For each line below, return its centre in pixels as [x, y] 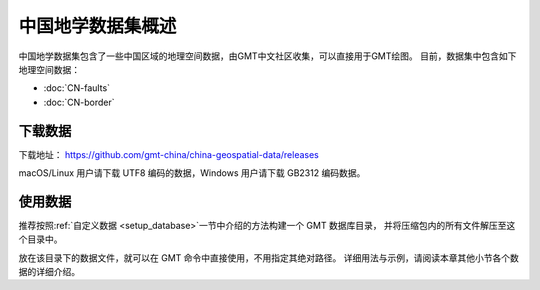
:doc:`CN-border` [79, 102]
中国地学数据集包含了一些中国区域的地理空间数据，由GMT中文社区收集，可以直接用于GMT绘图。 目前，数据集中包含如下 [267, 56]
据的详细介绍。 [49, 272]
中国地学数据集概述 [97, 26]
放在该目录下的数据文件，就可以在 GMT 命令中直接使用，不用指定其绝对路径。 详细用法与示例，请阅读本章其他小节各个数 [268, 257]
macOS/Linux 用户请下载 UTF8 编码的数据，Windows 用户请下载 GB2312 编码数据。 [192, 173]
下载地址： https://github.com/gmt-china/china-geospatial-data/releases [169, 154]
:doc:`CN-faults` [76, 88]
